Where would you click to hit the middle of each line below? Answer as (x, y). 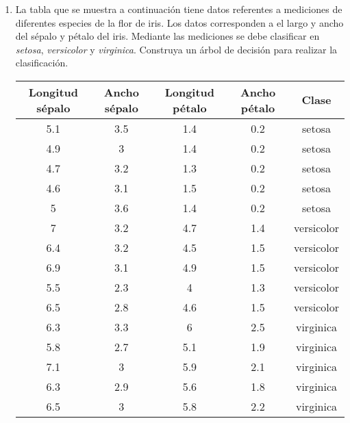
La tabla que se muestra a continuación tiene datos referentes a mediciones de (179, 9)
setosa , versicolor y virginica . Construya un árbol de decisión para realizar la (176, 49)
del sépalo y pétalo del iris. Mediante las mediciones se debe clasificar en (167, 36)
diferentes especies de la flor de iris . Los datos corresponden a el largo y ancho (179, 22)
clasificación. (42, 63)
